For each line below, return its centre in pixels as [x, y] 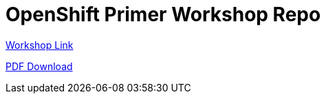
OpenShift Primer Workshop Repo [163, 14]
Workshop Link [40, 45]
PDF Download [39, 66]
